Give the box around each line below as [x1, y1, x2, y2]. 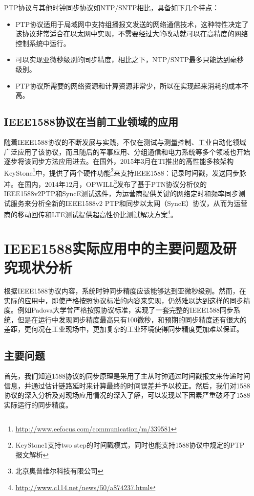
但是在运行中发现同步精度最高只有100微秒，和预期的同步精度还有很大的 [17, 314, 247, 324]
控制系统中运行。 [15, 38, 70, 48]
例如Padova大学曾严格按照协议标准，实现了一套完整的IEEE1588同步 [17, 305, 233, 315]
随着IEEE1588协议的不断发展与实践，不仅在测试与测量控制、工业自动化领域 [4, 136, 246, 147]
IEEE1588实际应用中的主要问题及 [4, 238, 223, 258]
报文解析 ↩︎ [15, 449, 49, 459]
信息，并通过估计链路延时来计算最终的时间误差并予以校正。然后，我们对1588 [4, 380, 250, 390]
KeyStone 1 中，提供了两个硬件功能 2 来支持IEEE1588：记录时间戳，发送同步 [4, 166, 240, 178]
